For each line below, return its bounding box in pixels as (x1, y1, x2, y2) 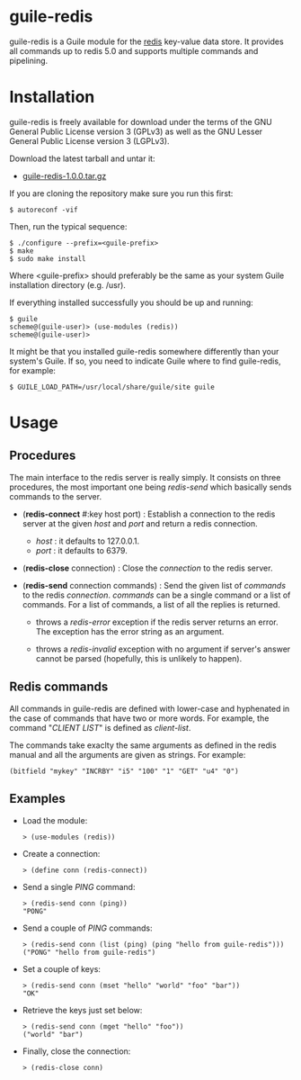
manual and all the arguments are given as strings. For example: (9, 749, 246, 760)
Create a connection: (22, 848, 101, 859)
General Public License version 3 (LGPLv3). (9, 135, 170, 146)
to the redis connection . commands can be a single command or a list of (22, 589, 291, 600)
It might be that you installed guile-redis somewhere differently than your (9, 346, 279, 356)
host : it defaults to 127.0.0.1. (35, 535, 140, 546)
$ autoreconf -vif (9, 205, 78, 214)
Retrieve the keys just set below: (22, 1004, 143, 1015)
